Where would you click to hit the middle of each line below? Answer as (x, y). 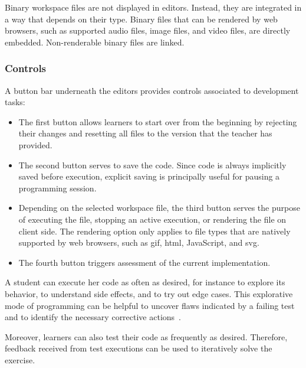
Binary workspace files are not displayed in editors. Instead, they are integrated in (153, 7)
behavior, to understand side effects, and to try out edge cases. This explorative (149, 293)
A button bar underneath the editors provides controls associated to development (152, 90)
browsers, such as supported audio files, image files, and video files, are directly (148, 30)
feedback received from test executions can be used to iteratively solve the (139, 348)
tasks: (15, 102)
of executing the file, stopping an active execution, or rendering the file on (152, 219)
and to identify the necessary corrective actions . (93, 317)
